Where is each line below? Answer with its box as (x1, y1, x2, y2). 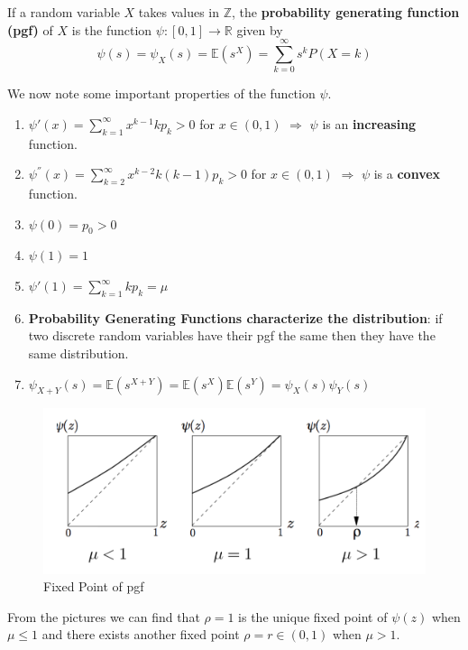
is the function (71, 20, 152, 39)
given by (236, 20, 283, 39)
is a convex (373, 164, 441, 183)
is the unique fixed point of (238, 607, 388, 626)
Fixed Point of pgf (43, 577, 144, 596)
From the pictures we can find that (7, 607, 200, 626)
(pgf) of (7, 20, 53, 39)
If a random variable (7, 3, 120, 21)
